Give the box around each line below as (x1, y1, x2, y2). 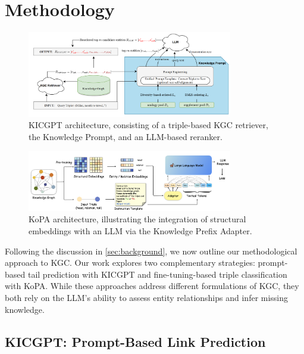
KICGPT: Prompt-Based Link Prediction (5, 332, 266, 350)
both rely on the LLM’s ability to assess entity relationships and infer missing (5, 291, 289, 303)
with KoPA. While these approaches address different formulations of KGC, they (5, 280, 299, 292)
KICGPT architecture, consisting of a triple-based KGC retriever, (29, 119, 268, 131)
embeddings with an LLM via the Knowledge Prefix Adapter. (29, 224, 252, 237)
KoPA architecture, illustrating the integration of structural (29, 213, 246, 225)
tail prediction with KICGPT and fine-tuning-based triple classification (27, 268, 287, 280)
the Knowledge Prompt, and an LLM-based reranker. (29, 130, 222, 142)
